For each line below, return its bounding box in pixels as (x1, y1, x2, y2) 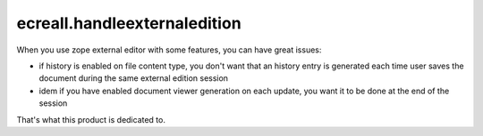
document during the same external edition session (38, 73, 228, 84)
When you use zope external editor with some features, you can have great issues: (16, 44, 322, 55)
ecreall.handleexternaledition (16, 13, 241, 33)
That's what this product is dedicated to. (16, 114, 165, 124)
